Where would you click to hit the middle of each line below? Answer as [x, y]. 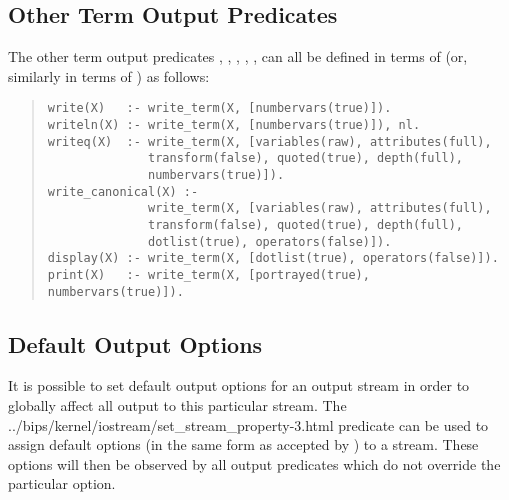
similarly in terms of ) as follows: [109, 75]
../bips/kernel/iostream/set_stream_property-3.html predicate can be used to [248, 424]
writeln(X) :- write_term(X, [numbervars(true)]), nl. [234, 125]
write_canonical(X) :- [123, 191]
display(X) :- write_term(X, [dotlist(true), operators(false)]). [273, 258]
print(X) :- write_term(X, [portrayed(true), [208, 274]
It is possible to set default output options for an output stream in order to [239, 385]
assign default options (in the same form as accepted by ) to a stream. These [243, 444]
